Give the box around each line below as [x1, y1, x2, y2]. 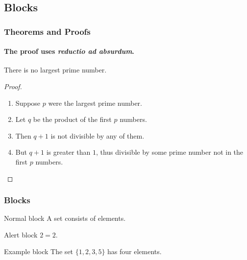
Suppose [15, 97, 41, 108]
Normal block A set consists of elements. [4, 213, 126, 223]
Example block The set [4, 246, 74, 256]
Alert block [4, 229, 38, 239]
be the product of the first [33, 114, 112, 124]
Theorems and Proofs [4, 25, 91, 37]
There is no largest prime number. [4, 65, 107, 75]
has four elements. [107, 246, 162, 256]
